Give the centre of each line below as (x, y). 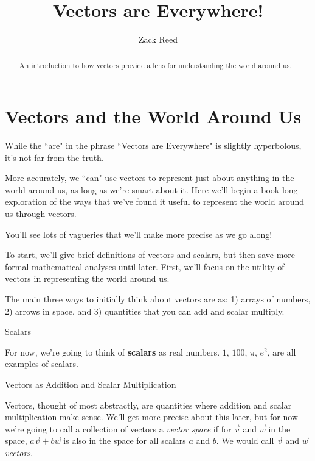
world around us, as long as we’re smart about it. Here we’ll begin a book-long (151, 189)
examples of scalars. (42, 364)
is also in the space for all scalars (125, 441)
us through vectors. (41, 214)
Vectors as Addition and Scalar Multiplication (91, 384)
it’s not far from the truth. (54, 157)
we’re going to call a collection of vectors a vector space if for (118, 428)
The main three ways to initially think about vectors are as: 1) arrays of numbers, (158, 299)
